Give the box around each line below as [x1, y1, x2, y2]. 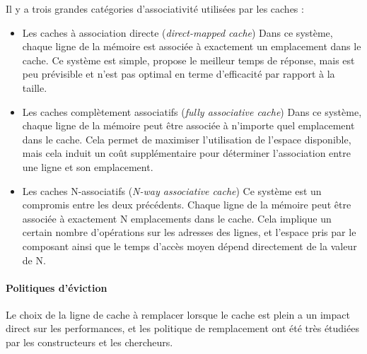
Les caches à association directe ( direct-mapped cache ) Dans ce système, [22, 25, 333, 40]
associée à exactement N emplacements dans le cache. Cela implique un [22, 211, 332, 225]
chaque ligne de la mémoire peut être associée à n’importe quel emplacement [22, 118, 355, 133]
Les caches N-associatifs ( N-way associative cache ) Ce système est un [22, 183, 322, 198]
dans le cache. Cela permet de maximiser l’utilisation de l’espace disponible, [22, 131, 351, 146]
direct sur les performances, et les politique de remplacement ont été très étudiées [6, 321, 359, 336]
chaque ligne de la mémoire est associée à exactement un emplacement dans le [22, 39, 361, 54]
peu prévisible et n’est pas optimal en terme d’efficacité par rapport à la [22, 66, 335, 81]
